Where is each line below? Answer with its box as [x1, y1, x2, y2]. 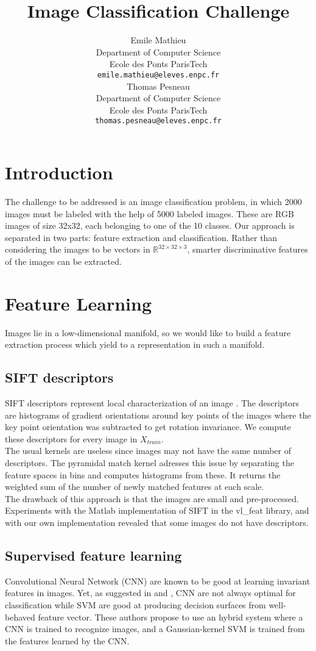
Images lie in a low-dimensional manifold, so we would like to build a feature [5, 326, 291, 339]
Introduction [5, 160, 113, 184]
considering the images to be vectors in [5, 243, 150, 256]
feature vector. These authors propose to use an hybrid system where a [38, 610, 303, 623]
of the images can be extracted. [5, 254, 122, 267]
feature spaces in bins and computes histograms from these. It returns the [5, 468, 281, 481]
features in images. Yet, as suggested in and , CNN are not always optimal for [5, 586, 296, 599]
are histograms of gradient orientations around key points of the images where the [5, 408, 311, 421]
